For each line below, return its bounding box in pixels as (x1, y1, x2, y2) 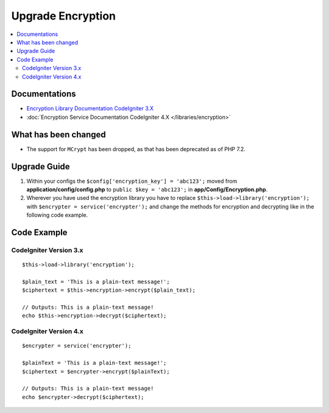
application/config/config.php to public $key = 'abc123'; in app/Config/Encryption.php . (26, 186, 268, 193)
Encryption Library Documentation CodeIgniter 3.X (26, 105, 154, 112)
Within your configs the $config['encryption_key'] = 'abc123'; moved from (26, 177, 238, 185)
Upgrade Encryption (11, 9, 116, 23)
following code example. (26, 211, 88, 219)
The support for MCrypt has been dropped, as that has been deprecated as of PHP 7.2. (26, 145, 246, 152)
